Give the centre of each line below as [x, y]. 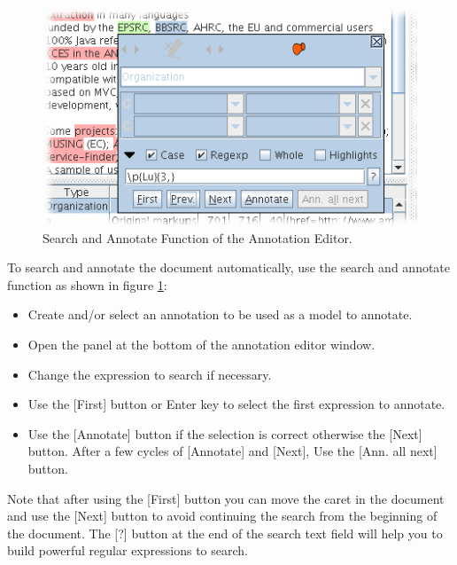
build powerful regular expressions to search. [128, 550]
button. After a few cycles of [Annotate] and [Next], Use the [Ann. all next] [232, 451]
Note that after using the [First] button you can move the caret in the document [226, 498]
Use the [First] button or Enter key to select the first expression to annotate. [236, 404]
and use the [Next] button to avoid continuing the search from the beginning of [222, 516]
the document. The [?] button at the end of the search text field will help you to [225, 533]
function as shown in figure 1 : [87, 284]
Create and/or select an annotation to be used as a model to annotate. [220, 314]
